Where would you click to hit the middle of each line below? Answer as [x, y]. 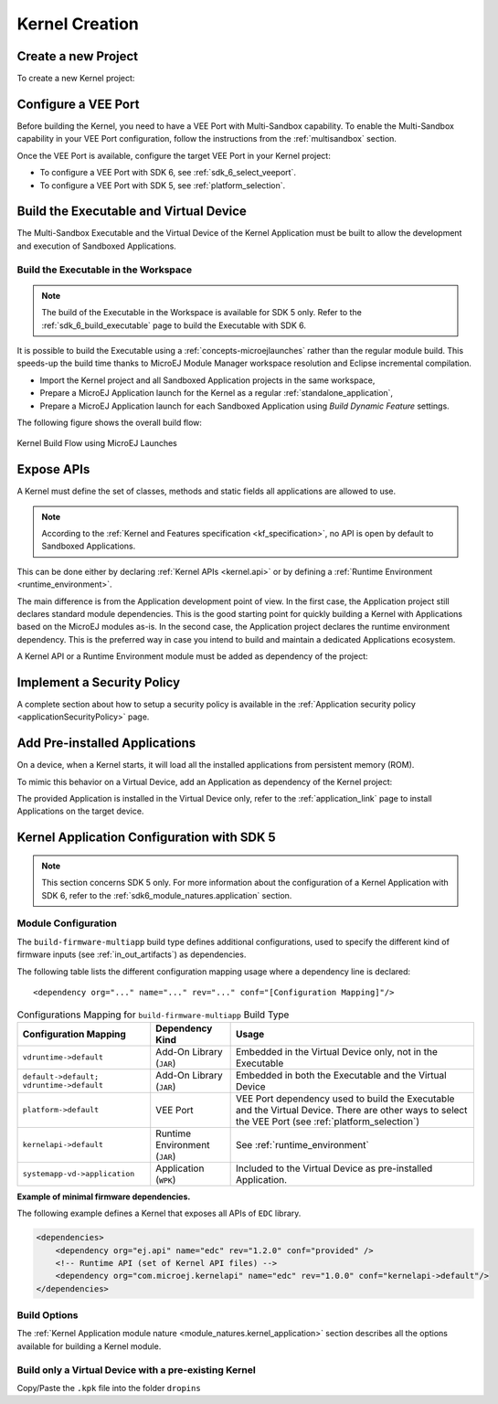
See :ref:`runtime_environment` [302, 1144]
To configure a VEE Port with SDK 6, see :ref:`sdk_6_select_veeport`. [168, 173]
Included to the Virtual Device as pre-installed [334, 1168]
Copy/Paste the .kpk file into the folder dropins [109, 1388]
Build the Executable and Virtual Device [132, 212]
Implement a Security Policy [99, 682]
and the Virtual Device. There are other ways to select [351, 1110]
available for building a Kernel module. [89, 1346]
